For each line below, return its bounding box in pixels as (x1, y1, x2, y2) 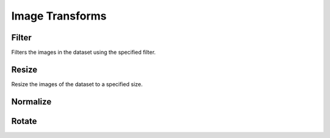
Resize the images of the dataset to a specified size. (11, 80, 143, 88)
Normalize (11, 96, 52, 107)
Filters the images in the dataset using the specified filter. (11, 49, 156, 56)
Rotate (11, 116, 37, 126)
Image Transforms (11, 9, 107, 23)
